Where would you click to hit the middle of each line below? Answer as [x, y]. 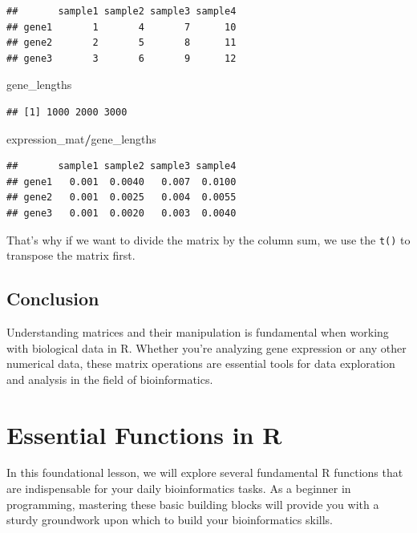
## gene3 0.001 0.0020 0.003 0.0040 [121, 213]
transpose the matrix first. [71, 255]
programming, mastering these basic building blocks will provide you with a [193, 504]
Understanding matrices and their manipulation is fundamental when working [198, 331]
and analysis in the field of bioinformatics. [110, 379]
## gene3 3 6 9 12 [121, 58]
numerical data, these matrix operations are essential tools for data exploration [201, 363]
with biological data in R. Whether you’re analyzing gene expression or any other [206, 347]
